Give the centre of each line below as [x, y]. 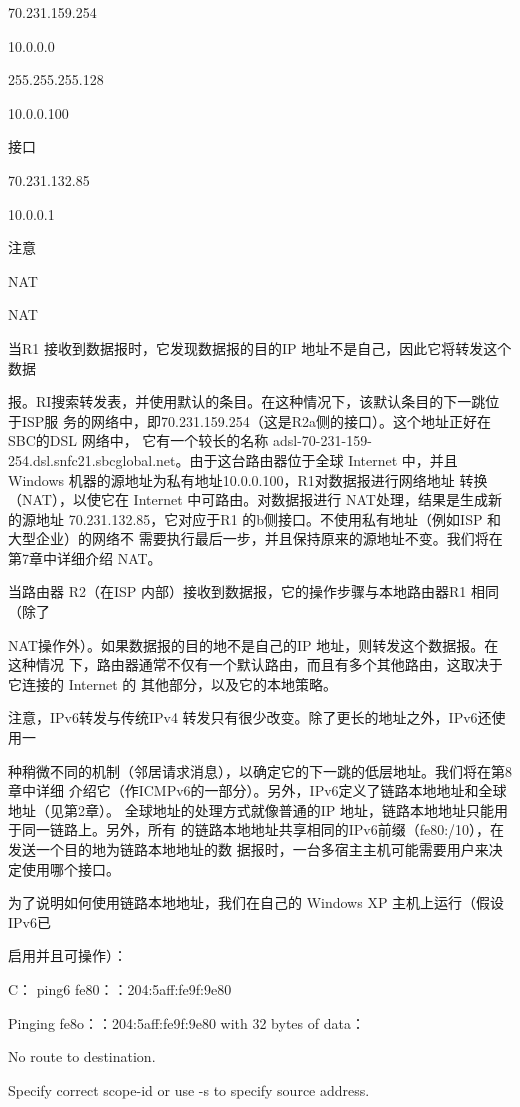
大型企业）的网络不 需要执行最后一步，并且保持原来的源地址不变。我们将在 [255, 538]
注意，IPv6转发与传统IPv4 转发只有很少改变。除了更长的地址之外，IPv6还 [250, 717]
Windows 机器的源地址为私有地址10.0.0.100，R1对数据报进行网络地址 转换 [248, 479]
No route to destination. [82, 1056]
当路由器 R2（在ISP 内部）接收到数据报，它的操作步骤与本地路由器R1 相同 [253, 591]
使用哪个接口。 [70, 868]
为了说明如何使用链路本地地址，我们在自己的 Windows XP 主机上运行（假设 [256, 902]
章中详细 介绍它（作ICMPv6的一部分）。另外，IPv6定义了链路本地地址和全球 [257, 790]
